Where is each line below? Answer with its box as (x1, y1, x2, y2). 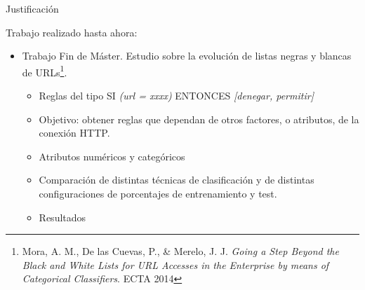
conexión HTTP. (39, 125, 110, 140)
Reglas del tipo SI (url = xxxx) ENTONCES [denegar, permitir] (39, 88, 314, 103)
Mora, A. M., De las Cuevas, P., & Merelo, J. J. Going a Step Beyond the (22, 244, 339, 258)
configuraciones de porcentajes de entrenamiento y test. (39, 186, 277, 200)
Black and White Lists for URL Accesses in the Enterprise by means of (22, 257, 329, 272)
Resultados (39, 209, 86, 224)
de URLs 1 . (22, 62, 67, 79)
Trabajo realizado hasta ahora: (6, 25, 138, 39)
